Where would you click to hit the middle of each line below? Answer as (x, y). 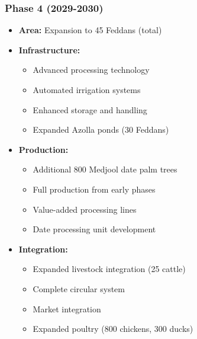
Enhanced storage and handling (90, 109)
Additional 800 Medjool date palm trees (105, 169)
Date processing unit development (94, 229)
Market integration (67, 308)
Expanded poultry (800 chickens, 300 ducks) (113, 329)
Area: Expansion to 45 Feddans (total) (90, 30)
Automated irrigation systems (87, 89)
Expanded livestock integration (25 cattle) (109, 269)
